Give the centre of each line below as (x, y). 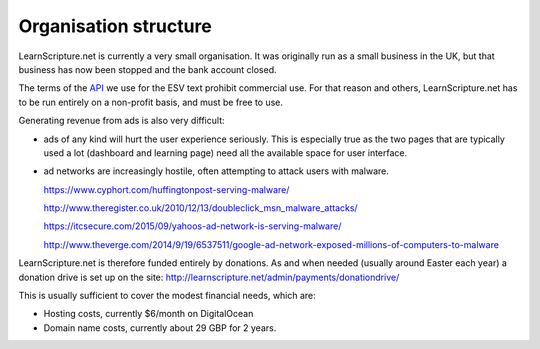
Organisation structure (115, 26)
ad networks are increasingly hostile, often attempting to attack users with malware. (216, 171)
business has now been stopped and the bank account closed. (147, 69)
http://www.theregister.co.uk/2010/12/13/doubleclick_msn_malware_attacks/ (201, 208)
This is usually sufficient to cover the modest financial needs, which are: (167, 296)
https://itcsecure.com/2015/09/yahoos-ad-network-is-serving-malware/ (192, 226)
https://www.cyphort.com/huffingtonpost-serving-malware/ (166, 189)
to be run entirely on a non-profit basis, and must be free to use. (151, 102)
